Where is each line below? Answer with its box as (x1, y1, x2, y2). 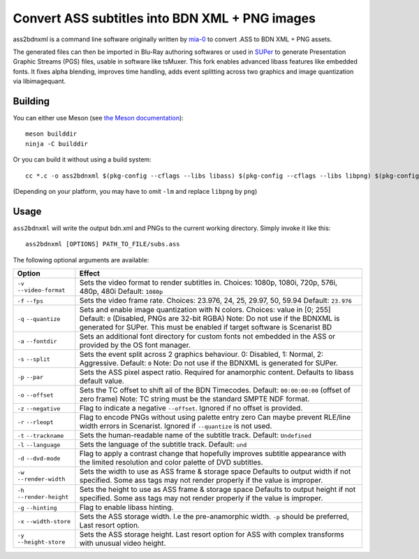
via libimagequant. (13, 77, 66, 85)
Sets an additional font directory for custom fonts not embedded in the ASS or (79, 332, 336, 341)
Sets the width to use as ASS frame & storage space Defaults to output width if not (79, 467, 351, 476)
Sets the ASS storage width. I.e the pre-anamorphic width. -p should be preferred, (79, 511, 349, 521)
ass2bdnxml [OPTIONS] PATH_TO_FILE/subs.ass (25, 240, 181, 248)
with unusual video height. (79, 539, 166, 549)
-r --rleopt (17, 418, 54, 426)
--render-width (17, 476, 66, 483)
